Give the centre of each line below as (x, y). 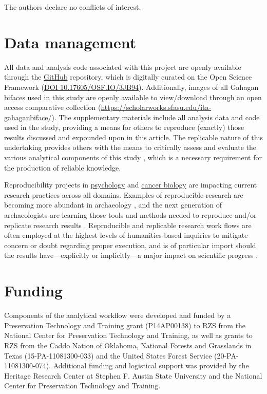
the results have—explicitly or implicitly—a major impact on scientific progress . (131, 255)
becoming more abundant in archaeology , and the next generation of (113, 205)
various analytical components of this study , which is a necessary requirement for (133, 157)
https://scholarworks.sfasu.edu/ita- (156, 107)
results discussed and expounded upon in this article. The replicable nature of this (133, 137)
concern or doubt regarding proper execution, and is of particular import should (130, 245)
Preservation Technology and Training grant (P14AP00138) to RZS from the (125, 325)
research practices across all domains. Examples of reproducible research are (124, 194)
